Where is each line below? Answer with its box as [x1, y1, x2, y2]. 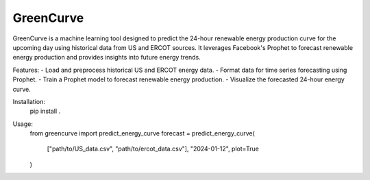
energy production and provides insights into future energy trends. [12, 53, 201, 62]
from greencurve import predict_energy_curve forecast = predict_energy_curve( [29, 129, 255, 138]
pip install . [29, 107, 61, 116]
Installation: [12, 97, 46, 105]
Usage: [12, 120, 34, 128]
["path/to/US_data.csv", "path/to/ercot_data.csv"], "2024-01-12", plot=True [47, 144, 260, 153]
